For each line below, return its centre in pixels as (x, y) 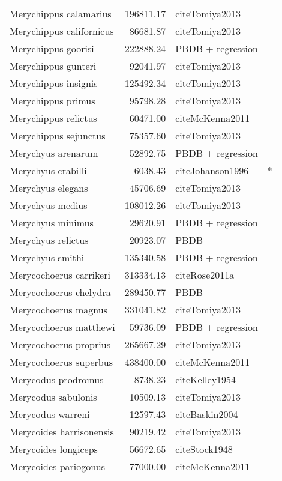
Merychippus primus (52, 101)
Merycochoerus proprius (60, 344)
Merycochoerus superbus (61, 362)
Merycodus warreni (50, 414)
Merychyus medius (49, 205)
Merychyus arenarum (54, 153)
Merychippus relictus (53, 118)
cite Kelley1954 (206, 379)
